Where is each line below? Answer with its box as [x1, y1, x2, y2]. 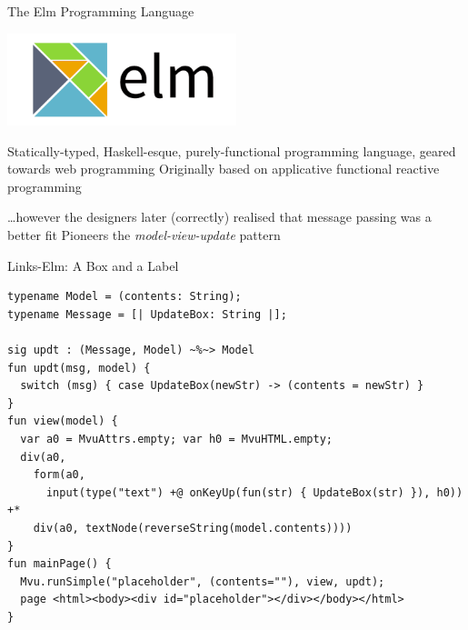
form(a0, [33, 468, 85, 482]
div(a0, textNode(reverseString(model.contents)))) [33, 521, 353, 535]
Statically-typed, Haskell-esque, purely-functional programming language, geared [7, 141, 456, 160]
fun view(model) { [7, 415, 118, 428]
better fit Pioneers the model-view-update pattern [7, 225, 281, 245]
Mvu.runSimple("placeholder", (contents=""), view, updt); [20, 575, 385, 588]
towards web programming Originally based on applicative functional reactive [7, 159, 440, 178]
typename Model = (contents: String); [7, 290, 242, 304]
